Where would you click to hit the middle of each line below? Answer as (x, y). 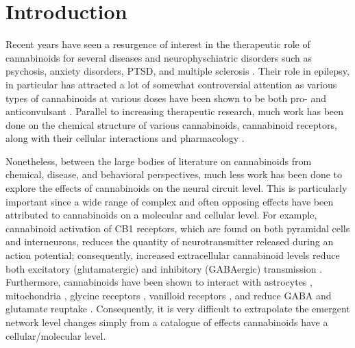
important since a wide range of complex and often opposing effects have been (170, 201)
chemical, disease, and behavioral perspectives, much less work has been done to (174, 174)
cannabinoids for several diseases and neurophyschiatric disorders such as (159, 57)
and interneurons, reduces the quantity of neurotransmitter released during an (170, 241)
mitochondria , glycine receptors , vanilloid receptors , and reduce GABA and (169, 295)
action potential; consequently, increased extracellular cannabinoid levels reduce (173, 255)
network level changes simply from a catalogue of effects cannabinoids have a (167, 322)
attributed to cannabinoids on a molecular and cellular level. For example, (161, 215)
